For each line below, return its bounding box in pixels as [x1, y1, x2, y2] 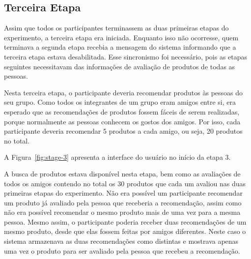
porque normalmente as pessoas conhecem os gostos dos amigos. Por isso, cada [4, 116, 241, 126]
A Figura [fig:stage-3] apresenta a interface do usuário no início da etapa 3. [4, 152, 231, 162]
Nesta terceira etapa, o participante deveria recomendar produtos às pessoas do [4, 87, 243, 97]
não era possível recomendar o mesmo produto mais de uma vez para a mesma [4, 207, 241, 217]
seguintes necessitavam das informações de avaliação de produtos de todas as [4, 61, 235, 71]
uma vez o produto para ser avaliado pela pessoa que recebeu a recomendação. [4, 245, 240, 256]
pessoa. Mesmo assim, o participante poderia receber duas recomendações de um [4, 216, 247, 227]
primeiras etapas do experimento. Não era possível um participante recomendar [4, 188, 243, 198]
